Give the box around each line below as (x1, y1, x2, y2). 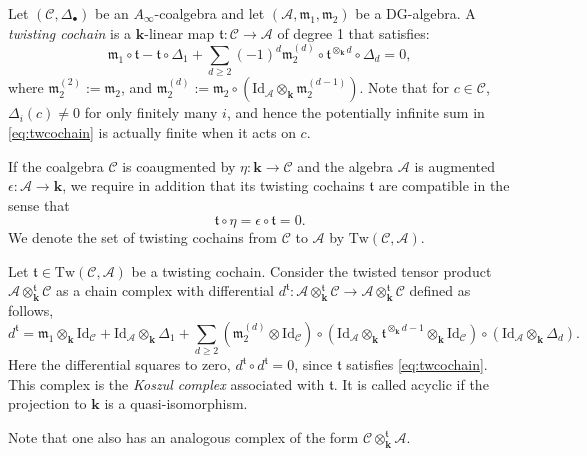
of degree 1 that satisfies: (277, 22, 430, 43)
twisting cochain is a (8, 22, 132, 43)
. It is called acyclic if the (333, 373, 489, 394)
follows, (8, 300, 54, 321)
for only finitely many (84, 102, 218, 123)
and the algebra (297, 155, 394, 176)
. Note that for (359, 77, 449, 98)
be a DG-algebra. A (355, 3, 476, 23)
